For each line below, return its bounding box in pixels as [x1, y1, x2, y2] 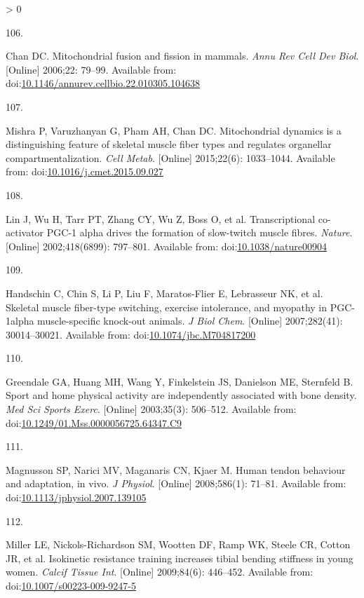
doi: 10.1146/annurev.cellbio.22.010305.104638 [6, 76, 200, 90]
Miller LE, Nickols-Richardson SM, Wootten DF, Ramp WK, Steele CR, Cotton [6, 537, 351, 552]
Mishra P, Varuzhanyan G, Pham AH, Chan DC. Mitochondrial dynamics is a [6, 123, 342, 137]
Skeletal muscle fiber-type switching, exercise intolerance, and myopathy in [6, 299, 328, 314]
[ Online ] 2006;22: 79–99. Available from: [6, 62, 177, 76]
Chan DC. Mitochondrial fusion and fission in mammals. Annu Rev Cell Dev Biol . [6, 48, 359, 63]
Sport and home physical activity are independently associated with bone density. [6, 388, 357, 402]
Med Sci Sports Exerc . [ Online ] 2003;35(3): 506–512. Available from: [6, 402, 297, 416]
